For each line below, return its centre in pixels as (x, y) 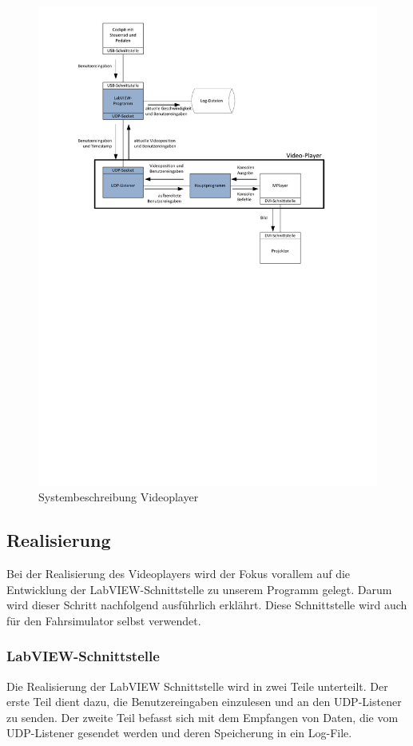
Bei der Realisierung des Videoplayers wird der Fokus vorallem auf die (179, 574)
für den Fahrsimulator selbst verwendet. (104, 620)
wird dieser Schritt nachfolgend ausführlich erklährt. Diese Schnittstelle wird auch (207, 605)
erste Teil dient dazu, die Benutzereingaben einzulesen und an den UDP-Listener (204, 702)
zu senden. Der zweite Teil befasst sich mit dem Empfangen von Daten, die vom (203, 717)
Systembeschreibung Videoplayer (119, 497)
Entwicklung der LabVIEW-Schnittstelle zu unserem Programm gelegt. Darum (199, 589)
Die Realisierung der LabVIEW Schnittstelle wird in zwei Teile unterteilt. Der (197, 686)
